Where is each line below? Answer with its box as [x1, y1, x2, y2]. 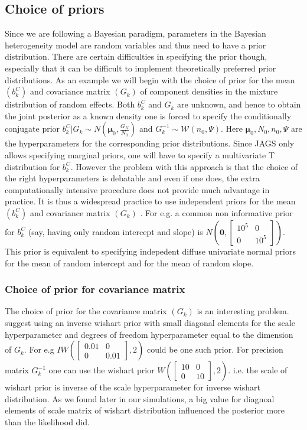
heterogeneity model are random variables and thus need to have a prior [5, 38, 266, 51]
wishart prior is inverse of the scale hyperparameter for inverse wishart [5, 381, 260, 393]
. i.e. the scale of [228, 364, 288, 376]
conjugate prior [5, 122, 60, 135]
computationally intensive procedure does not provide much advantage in [5, 183, 270, 196]
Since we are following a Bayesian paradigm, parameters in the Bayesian [5, 27, 266, 40]
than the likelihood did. [5, 415, 90, 428]
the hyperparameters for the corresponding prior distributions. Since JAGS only [5, 137, 295, 149]
